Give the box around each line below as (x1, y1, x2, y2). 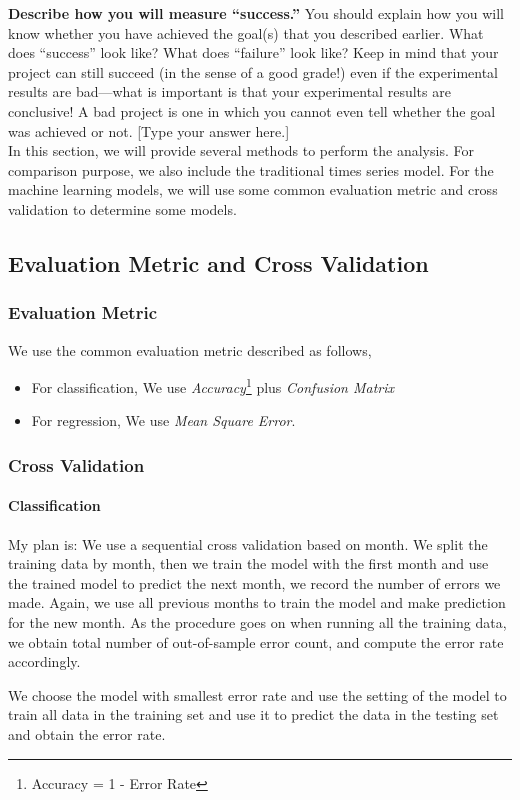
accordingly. (8, 651, 81, 672)
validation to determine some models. (8, 198, 237, 219)
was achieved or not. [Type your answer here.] (8, 120, 290, 141)
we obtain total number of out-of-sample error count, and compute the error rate (8, 631, 504, 652)
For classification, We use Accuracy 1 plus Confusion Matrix (31, 374, 395, 397)
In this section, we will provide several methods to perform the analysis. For (8, 140, 474, 161)
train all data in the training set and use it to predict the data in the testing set (8, 704, 499, 725)
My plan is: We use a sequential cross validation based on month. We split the (8, 533, 488, 554)
